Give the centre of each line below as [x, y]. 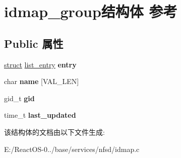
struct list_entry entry [40, 64]
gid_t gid [19, 98]
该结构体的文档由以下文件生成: [54, 132]
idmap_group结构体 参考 [91, 11]
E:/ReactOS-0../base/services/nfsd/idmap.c [72, 149]
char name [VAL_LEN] [42, 81]
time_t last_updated [40, 115]
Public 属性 [34, 43]
